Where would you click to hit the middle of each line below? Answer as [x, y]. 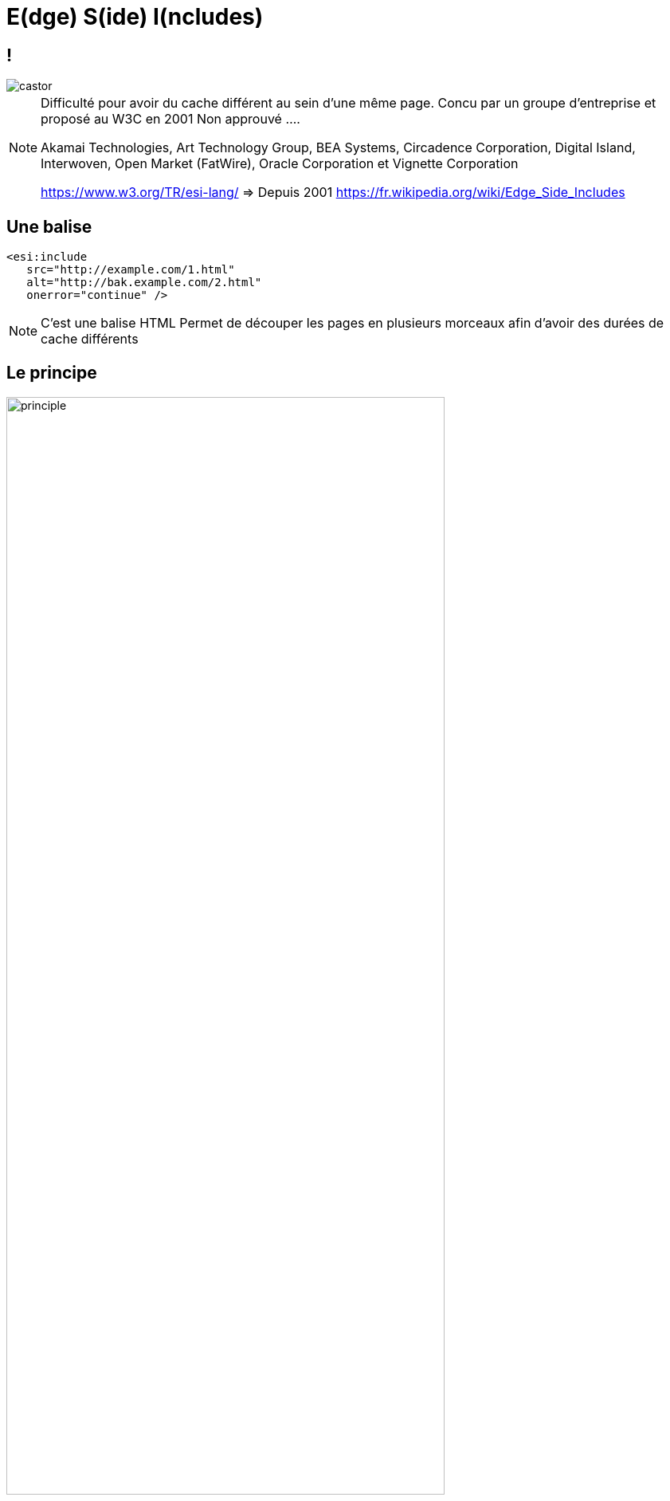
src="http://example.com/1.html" [131, 270]
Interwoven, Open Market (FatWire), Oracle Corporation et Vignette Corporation [280, 164]
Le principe [52, 373]
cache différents [90, 339]
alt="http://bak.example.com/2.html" [144, 283]
